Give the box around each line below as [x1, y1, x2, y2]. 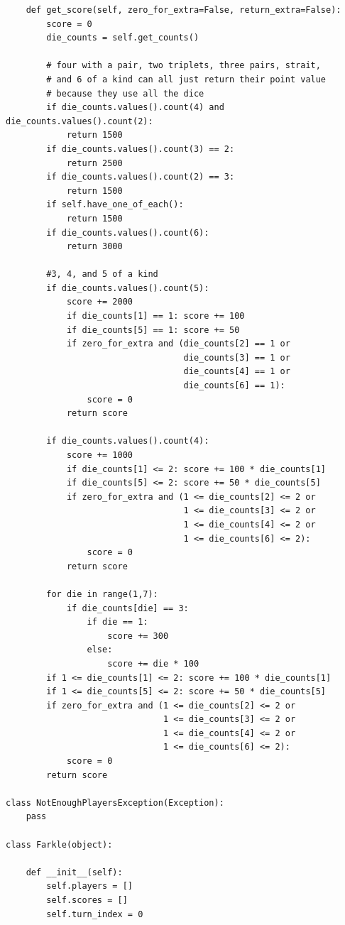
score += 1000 [66, 450, 133, 460]
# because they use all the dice [46, 88, 204, 99]
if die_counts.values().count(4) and [46, 102, 224, 113]
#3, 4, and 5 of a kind [46, 269, 158, 280]
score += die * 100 [107, 658, 199, 669]
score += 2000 [66, 297, 133, 307]
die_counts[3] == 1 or [183, 352, 290, 363]
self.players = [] [46, 881, 133, 892]
